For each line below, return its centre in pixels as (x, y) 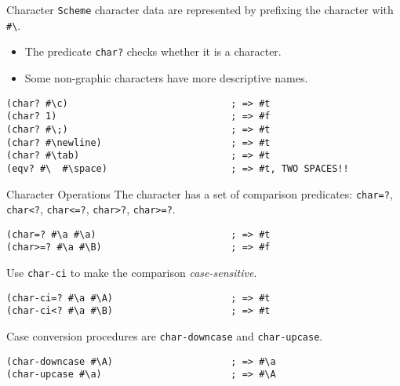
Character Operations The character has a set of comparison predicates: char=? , (200, 193)
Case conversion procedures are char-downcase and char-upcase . (165, 336)
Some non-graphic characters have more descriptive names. (166, 77)
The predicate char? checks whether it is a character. (153, 51)
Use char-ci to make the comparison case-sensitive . (132, 273)
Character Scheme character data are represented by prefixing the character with (200, 9)
